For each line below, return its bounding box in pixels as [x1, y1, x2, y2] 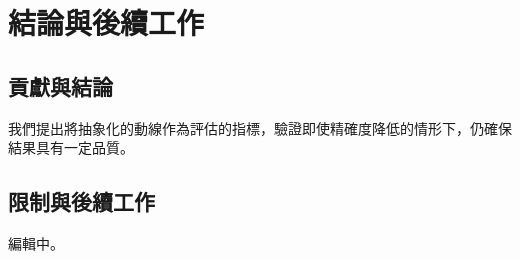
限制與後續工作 [8, 186, 155, 217]
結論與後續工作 [8, 2, 205, 43]
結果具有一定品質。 [8, 137, 134, 158]
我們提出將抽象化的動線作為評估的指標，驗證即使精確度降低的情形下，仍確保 [8, 117, 512, 138]
